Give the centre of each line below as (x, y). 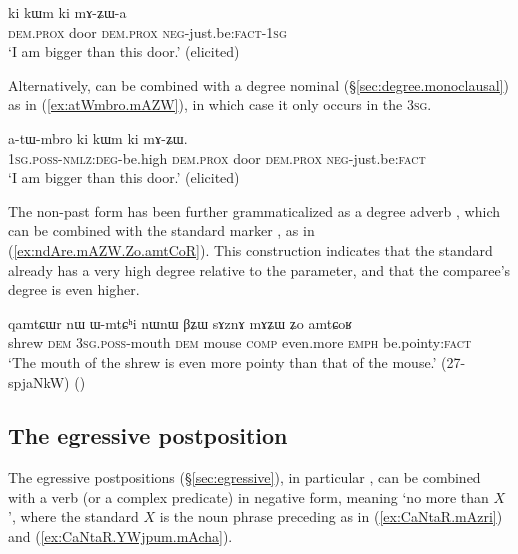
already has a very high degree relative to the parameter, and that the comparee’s (259, 269)
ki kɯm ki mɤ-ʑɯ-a (67, 12)
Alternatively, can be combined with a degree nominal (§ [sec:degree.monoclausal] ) (258, 84)
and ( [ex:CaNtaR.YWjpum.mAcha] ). (120, 536)
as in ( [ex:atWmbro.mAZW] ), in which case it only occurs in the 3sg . (220, 104)
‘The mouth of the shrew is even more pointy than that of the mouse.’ (222, 361)
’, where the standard (73, 516)
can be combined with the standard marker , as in (161, 230)
